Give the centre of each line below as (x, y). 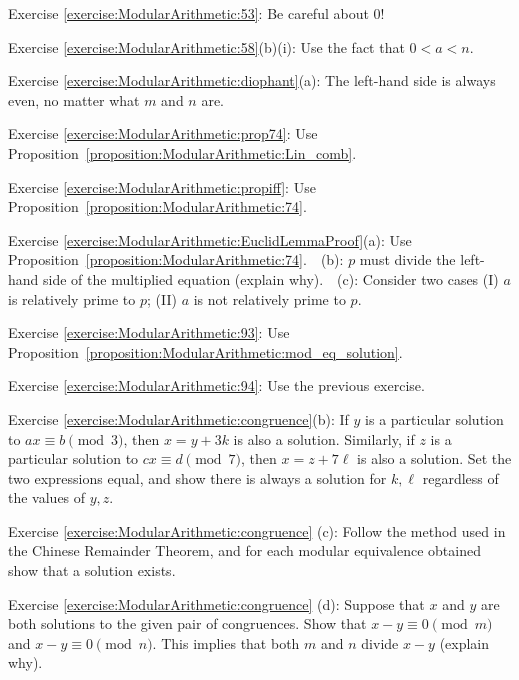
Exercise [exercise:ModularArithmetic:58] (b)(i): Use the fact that (206, 46)
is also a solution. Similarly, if (324, 438)
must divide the (407, 259)
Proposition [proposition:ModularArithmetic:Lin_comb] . (182, 152)
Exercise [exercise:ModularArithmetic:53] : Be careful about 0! (196, 13)
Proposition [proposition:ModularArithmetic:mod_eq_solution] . (205, 351)
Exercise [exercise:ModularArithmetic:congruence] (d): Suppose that (216, 603)
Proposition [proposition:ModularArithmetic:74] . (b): (176, 259)
